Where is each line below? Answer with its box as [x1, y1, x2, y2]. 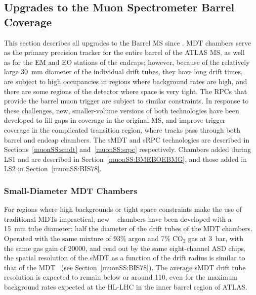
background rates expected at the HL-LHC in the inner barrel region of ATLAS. [4, 281, 248, 292]
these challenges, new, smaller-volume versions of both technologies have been [4, 105, 239, 115]
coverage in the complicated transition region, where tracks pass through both [4, 124, 241, 135]
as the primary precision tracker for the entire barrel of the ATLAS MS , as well [4, 47, 245, 57]
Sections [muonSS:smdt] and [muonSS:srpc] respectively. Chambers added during [4, 144, 251, 154]
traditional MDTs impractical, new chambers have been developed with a [4, 213, 232, 224]
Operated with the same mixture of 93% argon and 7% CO [4, 233, 183, 243]
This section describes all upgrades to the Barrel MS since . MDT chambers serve [4, 37, 251, 48]
